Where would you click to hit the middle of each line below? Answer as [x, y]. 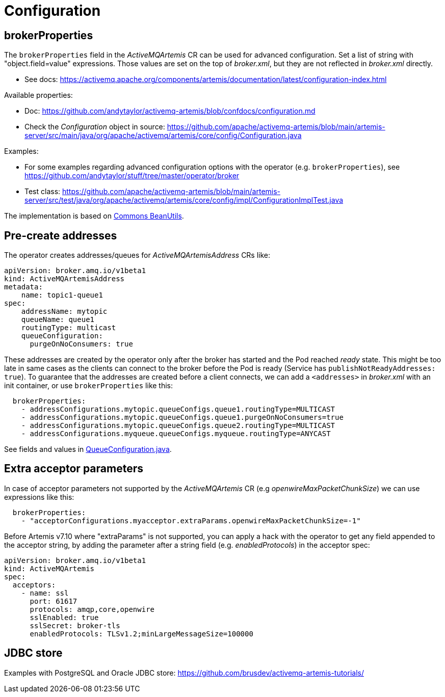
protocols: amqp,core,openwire [92, 609]
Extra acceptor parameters [74, 469]
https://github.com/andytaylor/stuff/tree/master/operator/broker [132, 176]
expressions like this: [39, 497]
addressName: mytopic [64, 312]
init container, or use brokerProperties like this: [89, 386]
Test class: [43, 192]
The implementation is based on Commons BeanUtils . [94, 216]
